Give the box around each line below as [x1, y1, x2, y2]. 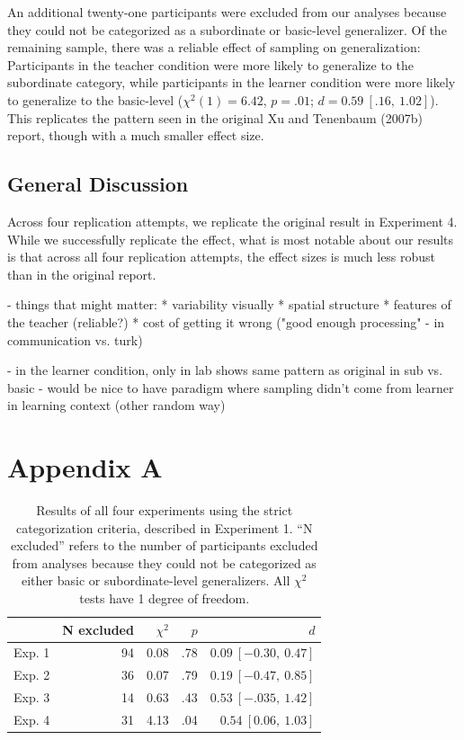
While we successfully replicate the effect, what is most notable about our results [7, 229, 454, 248]
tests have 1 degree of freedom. [79, 588, 250, 607]
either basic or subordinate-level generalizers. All [22, 571, 290, 590]
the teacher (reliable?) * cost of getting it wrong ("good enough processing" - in [7, 312, 445, 331]
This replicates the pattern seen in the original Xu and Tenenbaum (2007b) [7, 108, 423, 127]
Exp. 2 [13, 665, 50, 684]
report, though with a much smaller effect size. [7, 126, 264, 145]
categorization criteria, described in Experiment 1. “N [15, 518, 313, 537]
